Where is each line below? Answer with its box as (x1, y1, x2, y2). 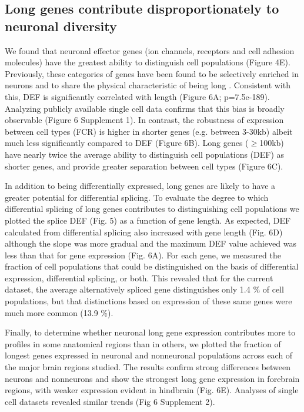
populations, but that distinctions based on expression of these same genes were (5, 295, 292, 307)
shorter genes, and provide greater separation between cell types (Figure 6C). (5, 160, 283, 172)
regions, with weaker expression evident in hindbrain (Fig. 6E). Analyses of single (5, 384, 299, 396)
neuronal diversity (5, 16, 117, 35)
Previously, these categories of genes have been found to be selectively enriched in (5, 67, 299, 79)
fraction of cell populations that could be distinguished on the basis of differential (5, 260, 299, 273)
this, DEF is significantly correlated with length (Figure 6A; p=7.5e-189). (5, 90, 270, 102)
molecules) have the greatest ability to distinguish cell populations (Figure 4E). (5, 56, 290, 68)
